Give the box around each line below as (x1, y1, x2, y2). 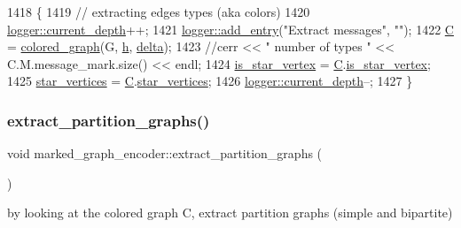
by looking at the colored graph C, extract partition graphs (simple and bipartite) (7, 203, 453, 222)
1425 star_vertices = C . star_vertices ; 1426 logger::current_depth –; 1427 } (7, 72, 413, 90)
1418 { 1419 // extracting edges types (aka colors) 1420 (7, 3, 310, 20)
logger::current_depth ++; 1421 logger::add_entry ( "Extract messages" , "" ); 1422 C (7, 19, 454, 38)
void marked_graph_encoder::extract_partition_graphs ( (7, 144, 323, 163)
